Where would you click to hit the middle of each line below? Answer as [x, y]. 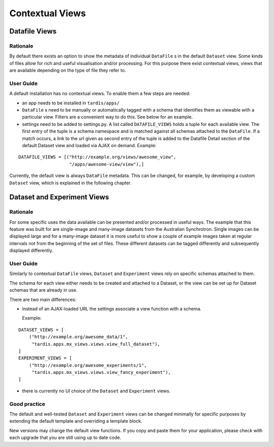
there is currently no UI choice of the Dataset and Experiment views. [96, 391]
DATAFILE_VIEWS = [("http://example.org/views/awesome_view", [97, 157]
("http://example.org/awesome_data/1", [78, 337]
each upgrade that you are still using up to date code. [65, 438]
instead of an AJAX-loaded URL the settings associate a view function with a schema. [112, 308]
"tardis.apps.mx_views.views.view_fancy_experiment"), [101, 372]
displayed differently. [31, 251]
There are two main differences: [43, 299]
